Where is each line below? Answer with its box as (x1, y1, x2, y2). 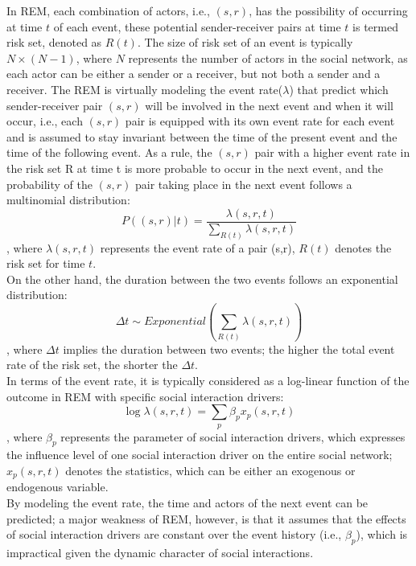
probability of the (6, 175, 93, 192)
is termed (352, 18, 398, 35)
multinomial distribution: (6, 191, 130, 208)
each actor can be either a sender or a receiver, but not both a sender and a (6, 65, 381, 82)
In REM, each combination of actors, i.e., (6, 2, 210, 18)
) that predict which (289, 80, 389, 97)
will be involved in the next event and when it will (145, 96, 393, 113)
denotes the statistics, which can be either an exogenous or (65, 461, 356, 478)
